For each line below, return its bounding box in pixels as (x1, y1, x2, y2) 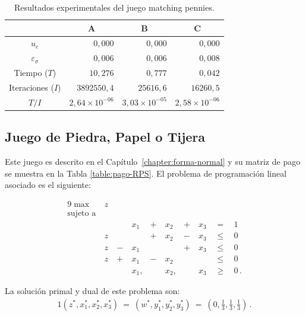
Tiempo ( (14, 66, 48, 79)
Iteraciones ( (9, 81, 54, 93)
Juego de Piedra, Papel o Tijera (5, 127, 206, 146)
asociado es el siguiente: (5, 178, 91, 191)
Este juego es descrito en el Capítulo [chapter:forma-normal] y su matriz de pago (5, 155, 300, 168)
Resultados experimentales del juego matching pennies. (14, 1, 215, 13)
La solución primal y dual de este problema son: (5, 285, 180, 297)
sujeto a (67, 209, 96, 218)
